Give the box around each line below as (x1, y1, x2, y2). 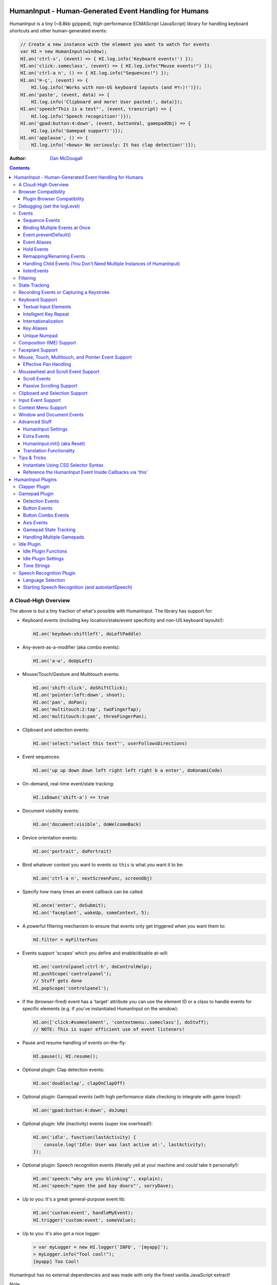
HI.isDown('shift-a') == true (33, 795, 109, 800)
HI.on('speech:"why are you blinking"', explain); (33, 1176, 164, 1182)
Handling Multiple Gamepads (23, 534, 85, 540)
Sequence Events (23, 217, 60, 224)
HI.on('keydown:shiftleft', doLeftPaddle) (33, 631, 142, 637)
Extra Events (23, 433, 50, 439)
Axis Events (23, 519, 48, 525)
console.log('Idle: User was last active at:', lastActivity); (44, 1142, 207, 1147)
